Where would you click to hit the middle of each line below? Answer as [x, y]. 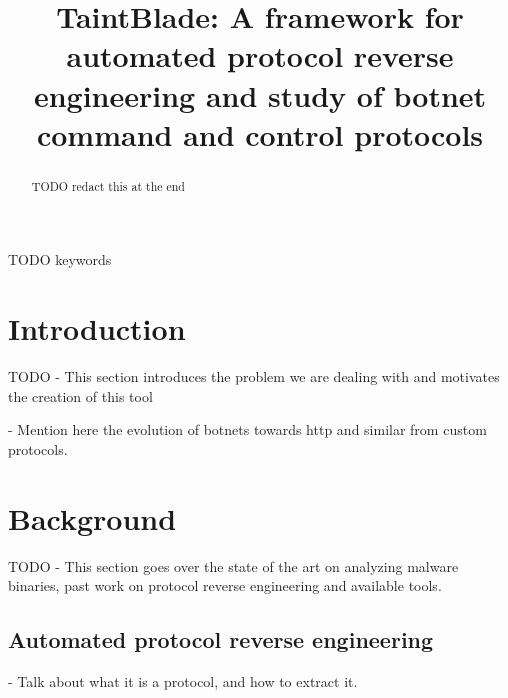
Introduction [97, 328]
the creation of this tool [80, 395]
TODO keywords [60, 259]
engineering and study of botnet [260, 94]
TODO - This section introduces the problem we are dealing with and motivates [254, 376]
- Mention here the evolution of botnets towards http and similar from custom [247, 429]
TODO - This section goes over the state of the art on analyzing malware [233, 565]
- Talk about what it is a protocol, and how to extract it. [183, 681]
